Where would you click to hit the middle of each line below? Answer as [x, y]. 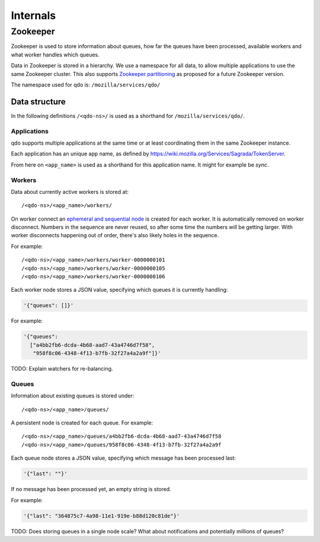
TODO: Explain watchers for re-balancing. [62, 369]
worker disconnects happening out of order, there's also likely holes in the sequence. [115, 235]
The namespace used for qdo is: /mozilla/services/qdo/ [86, 85]
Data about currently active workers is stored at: [70, 192]
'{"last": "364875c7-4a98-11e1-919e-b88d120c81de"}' [102, 516]
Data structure [39, 102]
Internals [33, 15]
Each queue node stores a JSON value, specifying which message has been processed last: [124, 458]
